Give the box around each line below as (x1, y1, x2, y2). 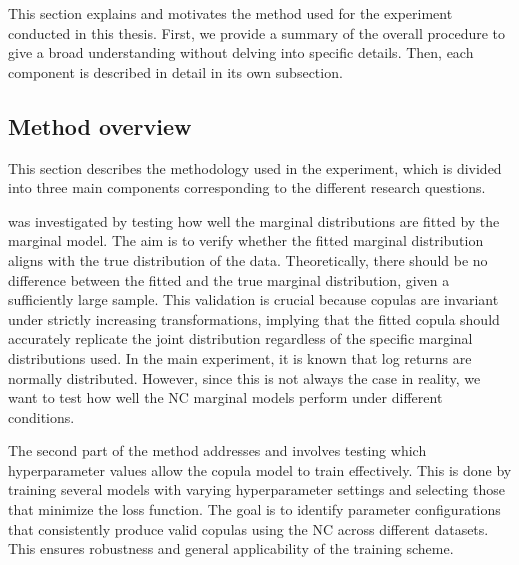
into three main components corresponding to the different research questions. (8, 177, 486, 198)
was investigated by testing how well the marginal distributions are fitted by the (8, 210, 500, 231)
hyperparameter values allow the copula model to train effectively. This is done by (8, 459, 512, 480)
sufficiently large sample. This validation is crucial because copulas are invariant (8, 289, 499, 310)
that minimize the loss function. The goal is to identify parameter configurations (8, 499, 501, 520)
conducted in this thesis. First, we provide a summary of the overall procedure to (8, 22, 506, 43)
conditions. (8, 406, 75, 427)
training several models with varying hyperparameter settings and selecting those (8, 479, 505, 500)
